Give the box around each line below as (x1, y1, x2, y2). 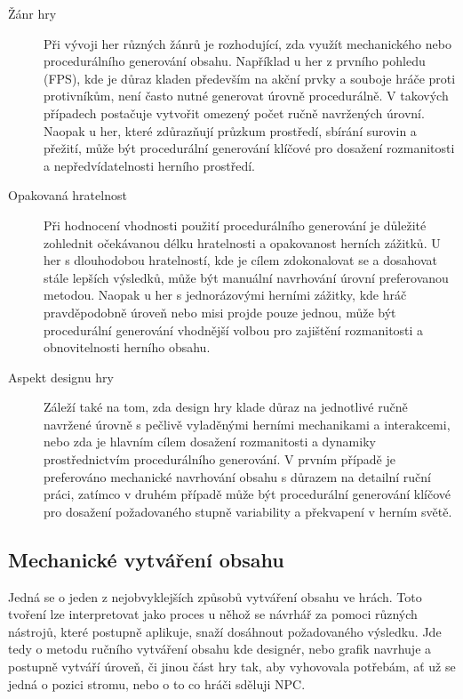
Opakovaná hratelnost (8, 186, 127, 205)
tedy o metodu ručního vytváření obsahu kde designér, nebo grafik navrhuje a (8, 639, 432, 658)
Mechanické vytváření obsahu (8, 545, 284, 573)
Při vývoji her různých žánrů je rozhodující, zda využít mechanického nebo (44, 34, 451, 52)
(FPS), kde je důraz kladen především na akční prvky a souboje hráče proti (44, 68, 456, 87)
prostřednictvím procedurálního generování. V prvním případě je (44, 450, 395, 469)
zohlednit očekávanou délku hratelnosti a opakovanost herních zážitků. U (44, 233, 441, 252)
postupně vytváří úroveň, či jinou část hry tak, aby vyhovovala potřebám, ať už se (8, 657, 456, 676)
